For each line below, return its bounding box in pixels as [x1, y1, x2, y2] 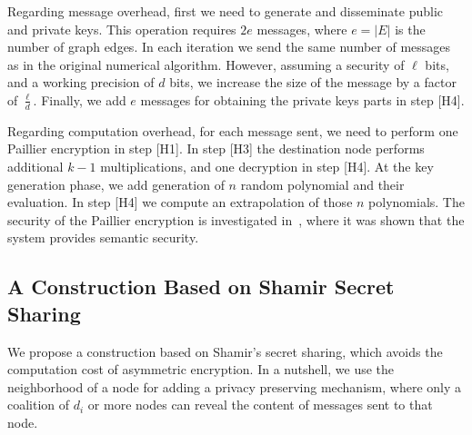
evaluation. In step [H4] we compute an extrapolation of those [7, 193, 353, 212]
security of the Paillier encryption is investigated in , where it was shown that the [7, 210, 465, 229]
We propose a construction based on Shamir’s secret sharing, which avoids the [7, 341, 443, 361]
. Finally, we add [33, 90, 126, 109]
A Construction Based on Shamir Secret [7, 272, 395, 301]
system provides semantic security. [7, 228, 199, 247]
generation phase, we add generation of [7, 174, 225, 193]
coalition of [7, 395, 70, 414]
